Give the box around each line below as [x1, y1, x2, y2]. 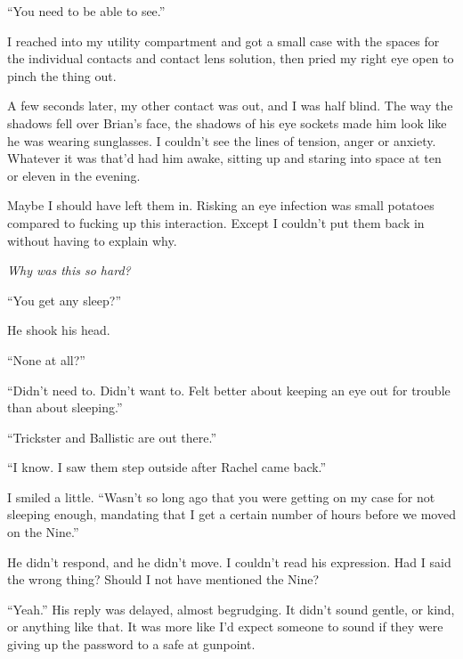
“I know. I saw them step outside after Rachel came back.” [7, 458, 327, 476]
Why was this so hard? [7, 261, 131, 280]
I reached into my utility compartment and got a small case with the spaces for [7, 31, 440, 50]
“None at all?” [7, 350, 85, 369]
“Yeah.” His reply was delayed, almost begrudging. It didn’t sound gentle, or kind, [7, 599, 455, 618]
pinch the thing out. [7, 66, 117, 85]
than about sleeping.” [7, 398, 123, 417]
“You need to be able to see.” [7, 2, 166, 20]
